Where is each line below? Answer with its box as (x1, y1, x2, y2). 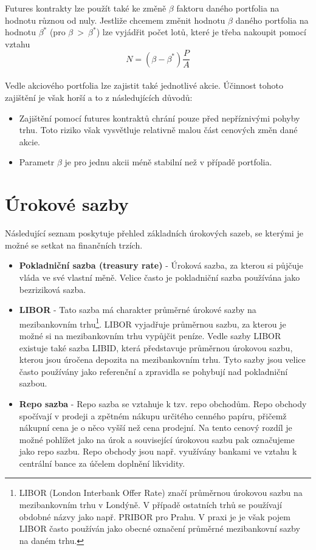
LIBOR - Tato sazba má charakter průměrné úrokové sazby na (19, 303, 256, 316)
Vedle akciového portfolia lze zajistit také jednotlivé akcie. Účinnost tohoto (5, 79, 283, 92)
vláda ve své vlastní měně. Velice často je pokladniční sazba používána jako (19, 270, 300, 283)
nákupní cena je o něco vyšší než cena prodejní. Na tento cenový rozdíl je (19, 421, 292, 434)
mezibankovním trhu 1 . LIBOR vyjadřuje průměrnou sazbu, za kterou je (19, 315, 286, 330)
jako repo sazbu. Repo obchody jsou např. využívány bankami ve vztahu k (19, 445, 297, 458)
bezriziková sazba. (19, 283, 86, 295)
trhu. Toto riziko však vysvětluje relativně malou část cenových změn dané (19, 123, 298, 136)
